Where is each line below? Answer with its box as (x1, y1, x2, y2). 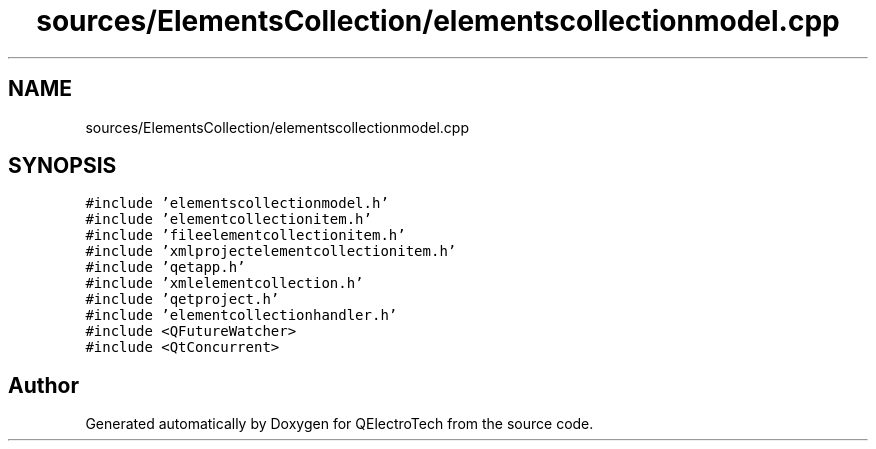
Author (8, 372, 79, 398)
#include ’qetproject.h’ (85, 291, 280, 308)
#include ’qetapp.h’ (85, 259, 246, 276)
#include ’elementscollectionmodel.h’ (85, 195, 389, 212)
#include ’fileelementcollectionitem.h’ (85, 227, 406, 244)
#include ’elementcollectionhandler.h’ (85, 307, 398, 324)
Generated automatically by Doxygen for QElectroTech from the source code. (85, 415, 594, 433)
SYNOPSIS (8, 153, 117, 179)
